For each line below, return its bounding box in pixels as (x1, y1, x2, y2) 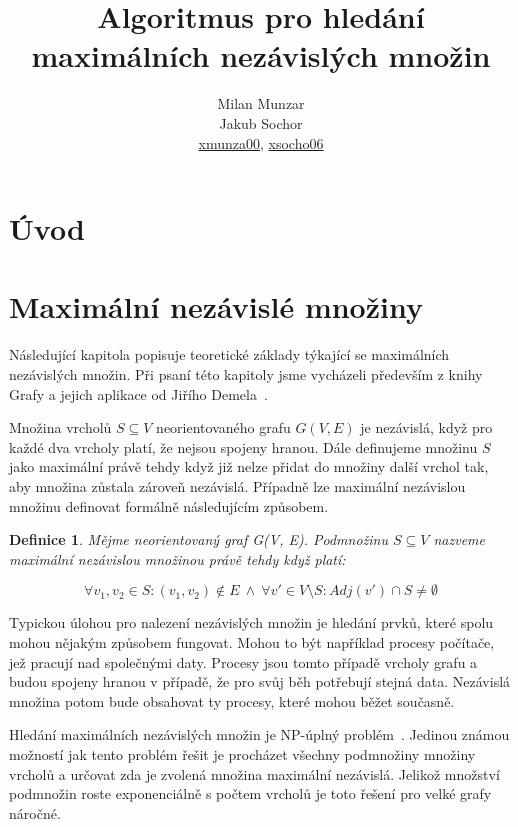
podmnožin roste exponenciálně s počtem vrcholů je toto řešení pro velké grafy (9, 783, 492, 804)
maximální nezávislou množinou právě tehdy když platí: (9, 548, 346, 569)
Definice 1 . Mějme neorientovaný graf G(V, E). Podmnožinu (9, 529, 389, 550)
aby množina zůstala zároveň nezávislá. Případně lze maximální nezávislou (9, 475, 466, 496)
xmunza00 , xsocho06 (198, 132, 324, 153)
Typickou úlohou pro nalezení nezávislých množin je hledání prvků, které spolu (9, 612, 494, 633)
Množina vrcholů (9, 417, 112, 438)
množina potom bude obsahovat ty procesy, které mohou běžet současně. (9, 690, 455, 711)
